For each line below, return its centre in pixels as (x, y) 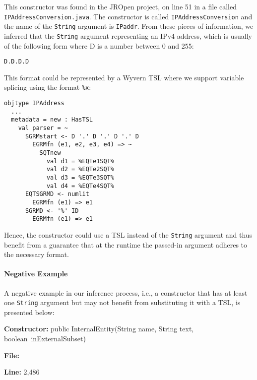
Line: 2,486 (22, 372)
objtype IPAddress (34, 103)
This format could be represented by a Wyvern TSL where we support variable (124, 77)
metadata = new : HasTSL (52, 120)
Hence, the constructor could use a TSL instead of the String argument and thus (128, 234)
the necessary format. (36, 254)
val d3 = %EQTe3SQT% (80, 177)
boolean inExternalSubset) (45, 338)
